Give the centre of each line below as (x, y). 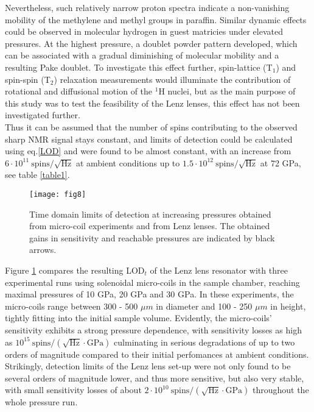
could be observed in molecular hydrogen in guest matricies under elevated (144, 31)
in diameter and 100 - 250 (204, 306)
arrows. (43, 250)
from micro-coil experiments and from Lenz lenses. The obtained (150, 226)
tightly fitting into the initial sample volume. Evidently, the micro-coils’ (138, 318)
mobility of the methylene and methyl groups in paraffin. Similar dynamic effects (156, 19)
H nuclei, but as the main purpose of (227, 91)
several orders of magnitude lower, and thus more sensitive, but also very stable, (155, 378)
